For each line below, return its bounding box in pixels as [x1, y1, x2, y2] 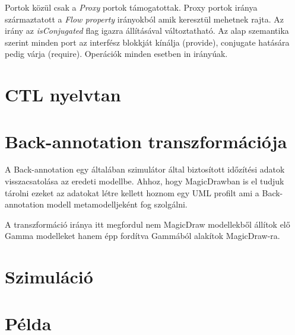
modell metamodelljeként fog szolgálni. [46, 198, 188, 210]
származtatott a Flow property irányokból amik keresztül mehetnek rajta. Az [5, 12, 284, 25]
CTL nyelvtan [5, 82, 121, 107]
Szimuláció [5, 264, 93, 289]
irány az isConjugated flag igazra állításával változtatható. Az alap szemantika [5, 24, 289, 37]
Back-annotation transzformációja [5, 129, 287, 153]
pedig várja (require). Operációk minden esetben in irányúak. [5, 47, 228, 60]
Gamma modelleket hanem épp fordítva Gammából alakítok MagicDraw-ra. [5, 229, 280, 242]
